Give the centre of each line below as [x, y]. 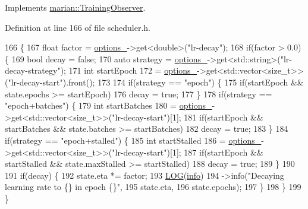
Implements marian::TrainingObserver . [75, 7]
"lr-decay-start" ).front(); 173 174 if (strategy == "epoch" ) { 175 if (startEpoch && [156, 82]
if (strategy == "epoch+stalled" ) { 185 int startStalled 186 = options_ [133, 140]
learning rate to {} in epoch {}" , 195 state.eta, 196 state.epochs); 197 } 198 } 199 [153, 187]
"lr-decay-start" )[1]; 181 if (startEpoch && [188, 117]
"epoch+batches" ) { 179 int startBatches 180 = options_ [109, 105]
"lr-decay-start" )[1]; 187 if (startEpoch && [188, 152]
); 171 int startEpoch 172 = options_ [129, 70]
